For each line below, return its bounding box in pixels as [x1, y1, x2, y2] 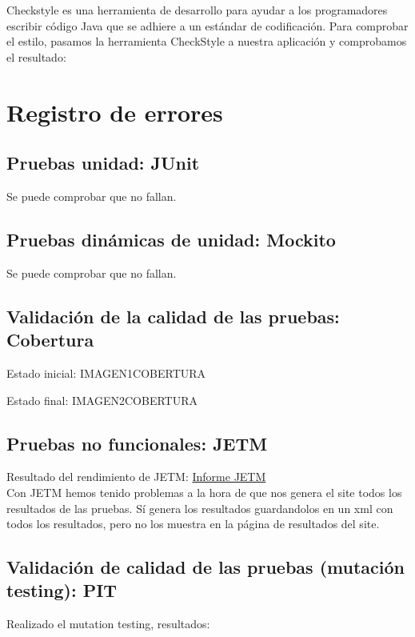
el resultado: [6, 48, 66, 65]
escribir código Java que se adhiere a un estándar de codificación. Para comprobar [6, 17, 409, 34]
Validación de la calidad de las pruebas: [6, 303, 340, 328]
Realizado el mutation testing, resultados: [6, 615, 210, 632]
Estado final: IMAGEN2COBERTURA [6, 391, 198, 408]
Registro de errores [6, 95, 223, 128]
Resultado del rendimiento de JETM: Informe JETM [6, 468, 266, 485]
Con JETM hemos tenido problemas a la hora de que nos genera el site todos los [6, 483, 402, 500]
